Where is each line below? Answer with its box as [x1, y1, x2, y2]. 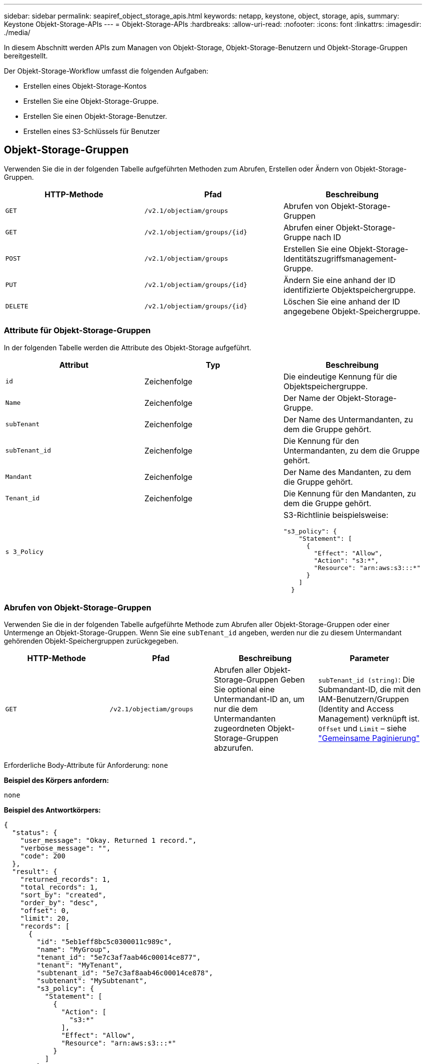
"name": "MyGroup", [36, 946, 111, 954]
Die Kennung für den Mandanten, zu [283, 488, 416, 498]
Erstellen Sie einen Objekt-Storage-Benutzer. [23, 112, 167, 120]
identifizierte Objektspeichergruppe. [283, 285, 416, 295]
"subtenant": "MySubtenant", [36, 977, 148, 985]
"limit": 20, [20, 914, 70, 923]
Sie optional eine [214, 684, 275, 695]
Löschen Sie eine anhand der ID [283, 296, 400, 306]
